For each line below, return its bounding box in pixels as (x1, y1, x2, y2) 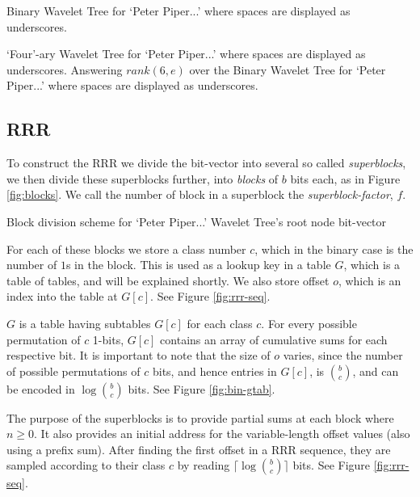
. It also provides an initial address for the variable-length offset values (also (34, 425, 410, 442)
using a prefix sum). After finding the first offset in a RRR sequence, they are (6, 440, 391, 457)
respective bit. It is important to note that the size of (6, 347, 271, 364)
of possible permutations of (6, 362, 141, 379)
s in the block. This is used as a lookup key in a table (65, 256, 331, 273)
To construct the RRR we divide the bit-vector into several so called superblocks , (6, 154, 406, 171)
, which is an (338, 272, 401, 289)
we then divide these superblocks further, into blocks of (6, 170, 279, 187)
